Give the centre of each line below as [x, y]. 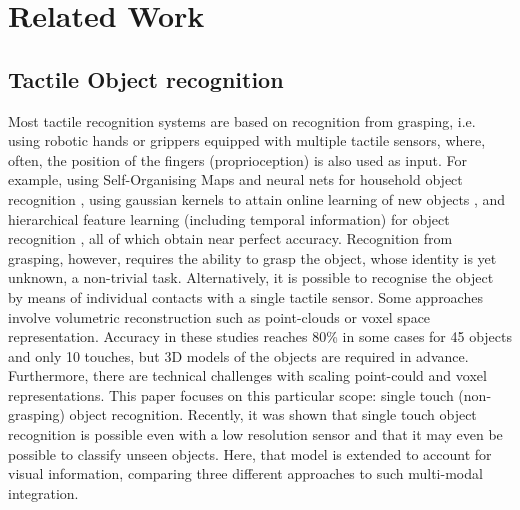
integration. [43, 492]
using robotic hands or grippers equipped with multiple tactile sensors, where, [247, 140]
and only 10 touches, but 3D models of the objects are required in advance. [238, 355]
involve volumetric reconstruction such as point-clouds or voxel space [219, 316]
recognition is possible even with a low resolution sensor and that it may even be [255, 434]
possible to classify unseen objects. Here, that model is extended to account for [250, 453]
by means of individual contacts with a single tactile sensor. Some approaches [245, 296]
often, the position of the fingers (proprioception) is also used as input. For [237, 159]
